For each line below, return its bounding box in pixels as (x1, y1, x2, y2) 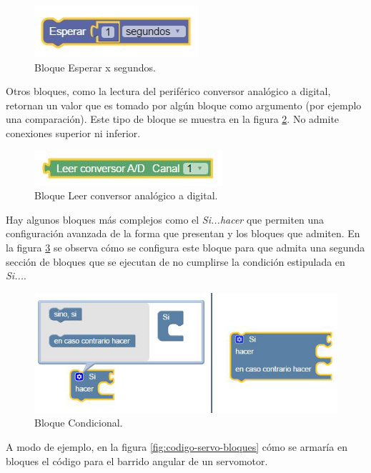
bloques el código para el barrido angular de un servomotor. (6, 453, 268, 468)
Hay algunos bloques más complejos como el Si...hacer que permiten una (6, 211, 325, 226)
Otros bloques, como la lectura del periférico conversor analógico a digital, (6, 84, 331, 99)
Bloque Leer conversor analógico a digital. (34, 188, 218, 203)
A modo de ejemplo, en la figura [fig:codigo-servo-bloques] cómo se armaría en (6, 439, 347, 454)
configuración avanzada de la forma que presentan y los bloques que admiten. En (6, 226, 360, 241)
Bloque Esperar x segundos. (34, 59, 156, 74)
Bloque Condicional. (34, 415, 123, 430)
